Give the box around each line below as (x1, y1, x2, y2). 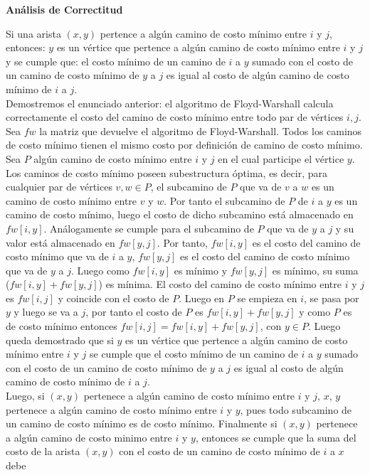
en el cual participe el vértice (218, 151, 344, 166)
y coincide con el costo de (58, 290, 169, 305)
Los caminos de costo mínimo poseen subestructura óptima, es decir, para (6, 165, 327, 180)
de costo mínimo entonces (6, 319, 117, 333)
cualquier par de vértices (6, 179, 112, 194)
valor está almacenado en (6, 235, 115, 250)
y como (299, 304, 331, 319)
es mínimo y (174, 262, 228, 277)
